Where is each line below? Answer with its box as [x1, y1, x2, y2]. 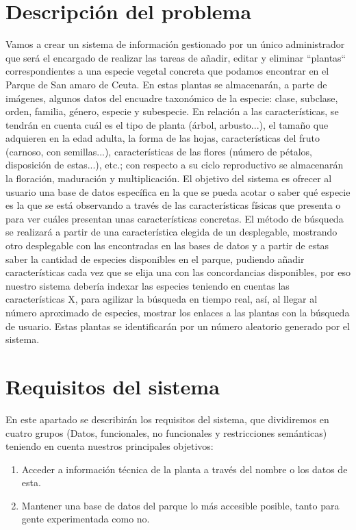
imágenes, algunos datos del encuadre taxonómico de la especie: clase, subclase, [5, 90, 338, 105]
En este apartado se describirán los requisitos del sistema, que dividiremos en [5, 412, 329, 426]
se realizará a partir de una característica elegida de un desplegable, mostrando [5, 225, 338, 239]
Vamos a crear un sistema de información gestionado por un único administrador [5, 37, 345, 51]
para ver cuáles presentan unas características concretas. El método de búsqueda [5, 211, 344, 225]
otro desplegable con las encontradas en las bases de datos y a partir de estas [5, 238, 329, 253]
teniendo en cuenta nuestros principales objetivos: [5, 439, 214, 453]
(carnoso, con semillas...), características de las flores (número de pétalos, [5, 144, 312, 158]
